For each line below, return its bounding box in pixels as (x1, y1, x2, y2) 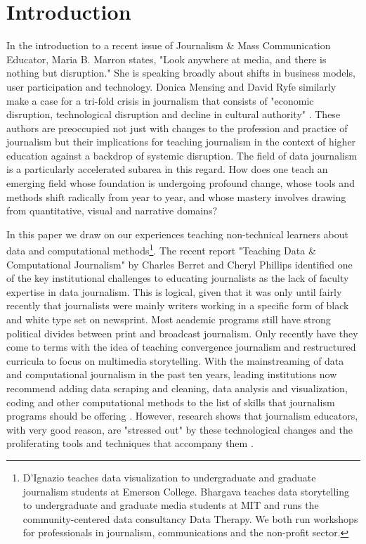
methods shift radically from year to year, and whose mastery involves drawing (6, 189, 346, 204)
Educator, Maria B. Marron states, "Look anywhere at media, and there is (6, 51, 327, 66)
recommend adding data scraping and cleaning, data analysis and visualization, (6, 381, 348, 396)
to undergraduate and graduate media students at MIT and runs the (22, 498, 319, 512)
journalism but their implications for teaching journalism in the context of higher (6, 134, 356, 149)
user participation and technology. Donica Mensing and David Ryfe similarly (6, 79, 336, 93)
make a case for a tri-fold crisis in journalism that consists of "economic (6, 93, 314, 108)
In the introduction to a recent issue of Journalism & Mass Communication (6, 38, 331, 53)
